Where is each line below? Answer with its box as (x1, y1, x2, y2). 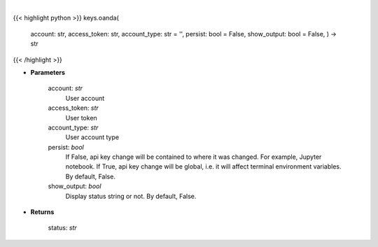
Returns (30, 208, 55, 216)
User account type (65, 133, 119, 141)
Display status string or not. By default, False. (65, 192, 197, 200)
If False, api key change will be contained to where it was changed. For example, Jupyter (65, 153, 322, 161)
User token (65, 113, 97, 122)
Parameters (30, 68, 66, 76)
